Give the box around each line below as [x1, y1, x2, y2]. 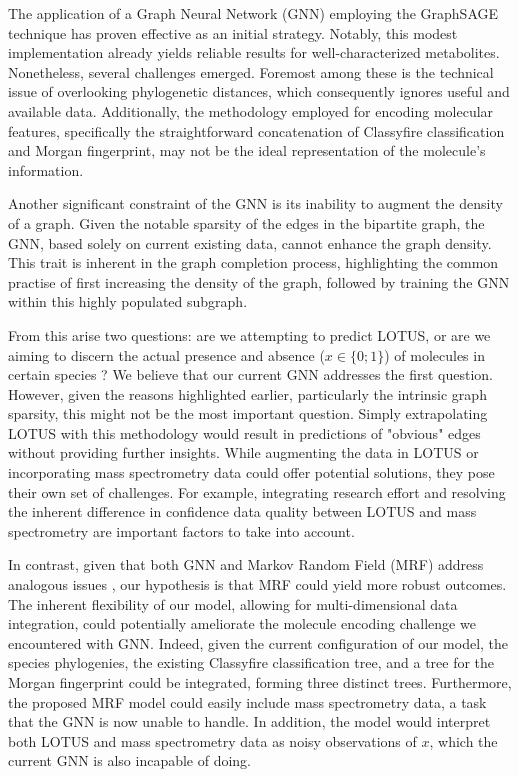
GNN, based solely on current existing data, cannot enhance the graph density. [8, 232, 492, 253]
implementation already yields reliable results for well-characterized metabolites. [8, 42, 500, 63]
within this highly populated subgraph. [8, 291, 248, 312]
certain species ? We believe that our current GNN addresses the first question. [8, 364, 494, 385]
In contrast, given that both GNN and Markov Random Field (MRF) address [8, 554, 484, 575]
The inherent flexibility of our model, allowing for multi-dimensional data [8, 593, 458, 614]
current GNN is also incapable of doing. [8, 750, 252, 771]
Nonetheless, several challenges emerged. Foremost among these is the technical [8, 61, 494, 82]
